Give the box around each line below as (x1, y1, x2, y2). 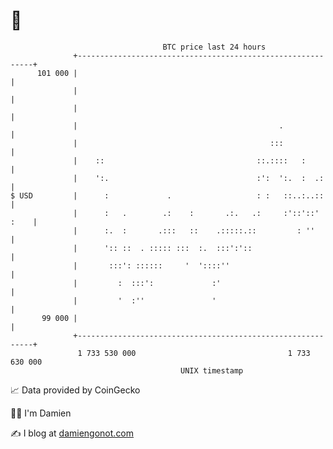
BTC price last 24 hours (162, 42, 267, 52)
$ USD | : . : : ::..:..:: (10, 190, 325, 201)
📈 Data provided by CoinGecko (10, 384, 141, 396)
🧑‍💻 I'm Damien (10, 407, 72, 419)
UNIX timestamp (180, 365, 244, 376)
